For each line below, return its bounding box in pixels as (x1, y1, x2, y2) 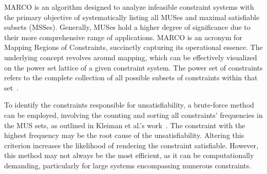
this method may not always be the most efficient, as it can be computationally (4, 150, 254, 161)
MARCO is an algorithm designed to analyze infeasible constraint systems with (4, 2, 254, 12)
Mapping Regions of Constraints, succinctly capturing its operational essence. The (4, 42, 263, 53)
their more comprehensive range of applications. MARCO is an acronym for (4, 31, 242, 42)
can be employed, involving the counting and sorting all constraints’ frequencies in (4, 109, 263, 120)
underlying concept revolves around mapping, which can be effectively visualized (4, 51, 257, 62)
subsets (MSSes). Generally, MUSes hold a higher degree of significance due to (4, 22, 251, 32)
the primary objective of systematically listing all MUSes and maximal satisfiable (4, 11, 260, 22)
